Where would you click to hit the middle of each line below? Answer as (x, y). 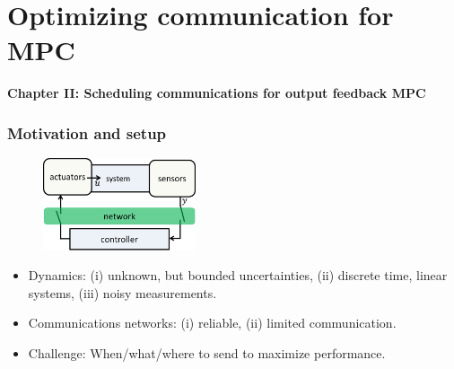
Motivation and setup (87, 132)
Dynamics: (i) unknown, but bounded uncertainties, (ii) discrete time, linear (238, 275)
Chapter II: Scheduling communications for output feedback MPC (217, 93)
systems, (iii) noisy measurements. (122, 292)
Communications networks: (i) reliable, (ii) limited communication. (212, 323)
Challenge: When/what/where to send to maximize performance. (207, 353)
